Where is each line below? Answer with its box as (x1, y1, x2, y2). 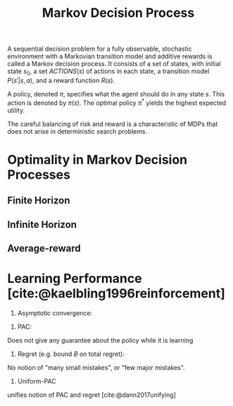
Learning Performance (7, 271, 142, 286)
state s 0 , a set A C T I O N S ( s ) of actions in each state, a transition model (7, 67, 210, 77)
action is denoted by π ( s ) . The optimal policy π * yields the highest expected (7, 97, 227, 107)
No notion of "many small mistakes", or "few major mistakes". (7, 363, 185, 372)
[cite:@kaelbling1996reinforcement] (7, 286, 225, 302)
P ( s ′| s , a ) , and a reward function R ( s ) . (7, 76, 115, 84)
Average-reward (7, 243, 81, 254)
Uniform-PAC (17, 376, 56, 385)
